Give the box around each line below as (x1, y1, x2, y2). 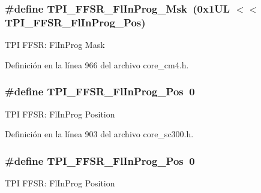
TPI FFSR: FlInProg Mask (5, 38, 105, 51)
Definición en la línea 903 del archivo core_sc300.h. (5, 128, 194, 140)
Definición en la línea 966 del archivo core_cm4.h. (5, 58, 189, 71)
